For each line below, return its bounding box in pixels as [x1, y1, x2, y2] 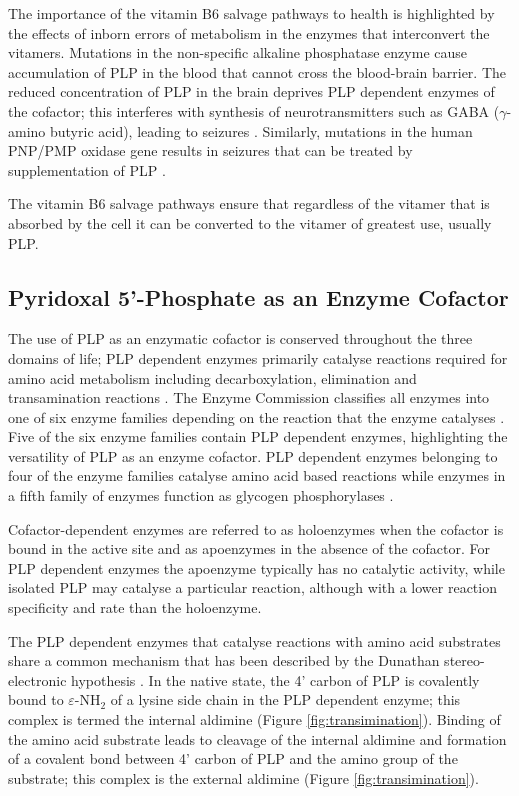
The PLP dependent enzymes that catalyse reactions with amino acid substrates [8, 630, 501, 651]
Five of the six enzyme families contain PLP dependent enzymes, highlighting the [8, 426, 508, 447]
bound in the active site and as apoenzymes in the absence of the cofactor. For [8, 538, 491, 559]
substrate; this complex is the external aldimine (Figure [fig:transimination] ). [8, 767, 479, 788]
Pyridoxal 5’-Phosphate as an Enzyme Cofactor [8, 281, 509, 312]
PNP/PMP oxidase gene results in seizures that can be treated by [8, 140, 413, 161]
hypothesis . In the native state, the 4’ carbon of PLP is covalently [71, 669, 480, 690]
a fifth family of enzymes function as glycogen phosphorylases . [8, 485, 394, 506]
